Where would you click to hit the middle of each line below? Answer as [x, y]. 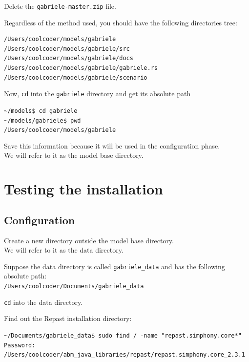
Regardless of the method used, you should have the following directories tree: [121, 22]
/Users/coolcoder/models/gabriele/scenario [76, 77]
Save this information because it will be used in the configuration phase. [112, 145]
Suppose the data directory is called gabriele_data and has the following [114, 266]
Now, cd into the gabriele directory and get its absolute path [97, 94]
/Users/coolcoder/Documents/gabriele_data [74, 287]
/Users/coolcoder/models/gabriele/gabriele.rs [81, 68]
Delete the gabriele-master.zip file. [60, 6]
